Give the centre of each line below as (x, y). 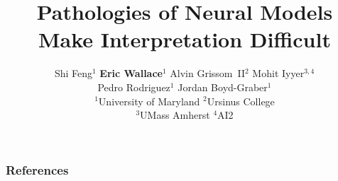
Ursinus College (241, 101)
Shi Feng (73, 73)
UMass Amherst (175, 115)
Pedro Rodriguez (134, 87)
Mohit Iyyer (278, 73)
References (37, 169)
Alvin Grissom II (208, 73)
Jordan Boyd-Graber (223, 87)
